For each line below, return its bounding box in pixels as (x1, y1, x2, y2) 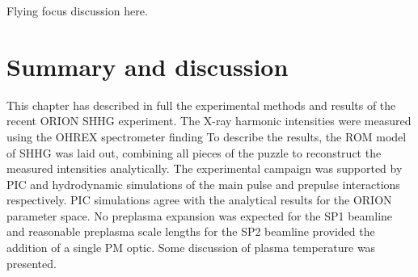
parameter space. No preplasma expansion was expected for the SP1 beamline (6, 207, 393, 224)
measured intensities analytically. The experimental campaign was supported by (6, 160, 403, 177)
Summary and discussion (6, 49, 289, 82)
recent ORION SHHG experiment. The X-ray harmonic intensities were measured (6, 112, 412, 129)
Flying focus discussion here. (6, 2, 148, 19)
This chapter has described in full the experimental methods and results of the (6, 96, 396, 113)
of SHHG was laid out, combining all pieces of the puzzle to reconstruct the (6, 144, 382, 161)
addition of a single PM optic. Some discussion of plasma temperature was (6, 239, 376, 256)
